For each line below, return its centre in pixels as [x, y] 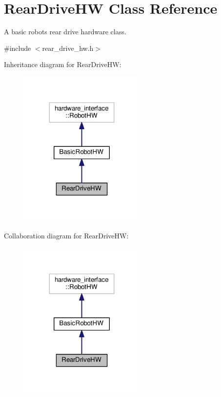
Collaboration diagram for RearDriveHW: [66, 236]
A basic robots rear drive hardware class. [65, 32]
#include [18, 48]
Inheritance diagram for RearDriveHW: [63, 64]
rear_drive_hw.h [68, 48]
